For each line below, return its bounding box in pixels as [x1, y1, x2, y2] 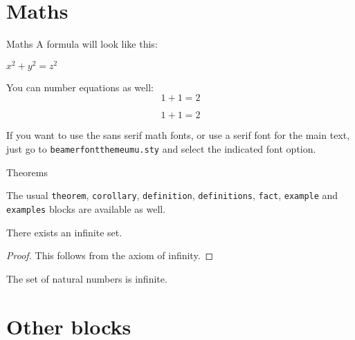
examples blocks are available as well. [6, 201, 166, 216]
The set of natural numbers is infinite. [6, 271, 167, 285]
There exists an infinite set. [6, 225, 122, 239]
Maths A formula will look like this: [6, 37, 158, 51]
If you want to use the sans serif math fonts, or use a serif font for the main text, [6, 128, 350, 142]
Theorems [6, 164, 48, 179]
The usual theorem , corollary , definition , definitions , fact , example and [6, 188, 338, 202]
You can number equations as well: [6, 79, 154, 94]
